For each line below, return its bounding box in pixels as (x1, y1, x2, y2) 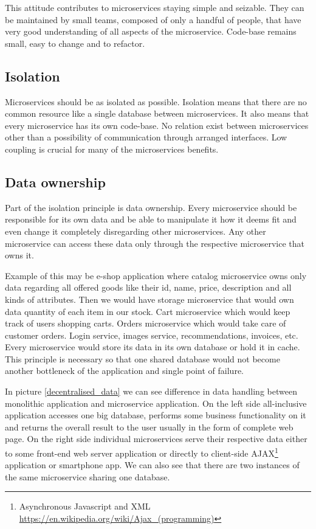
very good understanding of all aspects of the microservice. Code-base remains (5, 25, 297, 38)
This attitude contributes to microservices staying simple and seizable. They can (5, 1, 304, 13)
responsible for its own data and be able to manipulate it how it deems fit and (5, 213, 297, 226)
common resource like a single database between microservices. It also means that (5, 107, 309, 120)
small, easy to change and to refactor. (5, 36, 145, 49)
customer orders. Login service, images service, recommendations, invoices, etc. (5, 328, 298, 341)
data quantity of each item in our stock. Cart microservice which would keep (5, 305, 290, 317)
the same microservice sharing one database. (5, 470, 170, 483)
